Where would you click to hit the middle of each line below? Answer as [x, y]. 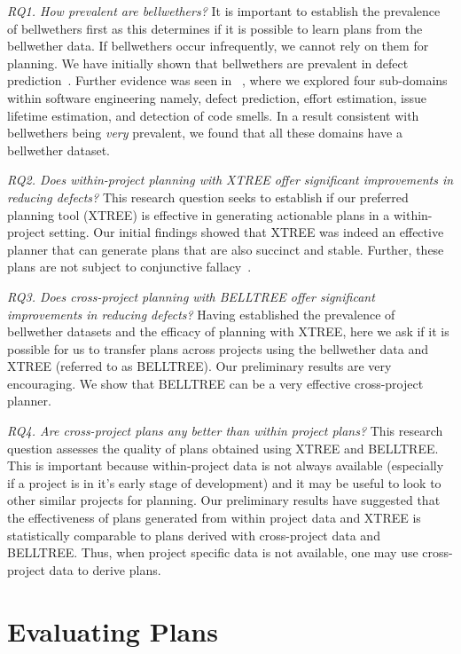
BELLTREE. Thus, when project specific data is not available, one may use [213, 552]
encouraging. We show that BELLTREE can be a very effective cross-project [215, 383]
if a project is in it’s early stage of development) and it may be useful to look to [224, 482]
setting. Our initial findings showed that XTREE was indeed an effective [246, 232]
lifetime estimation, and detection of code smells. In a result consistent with [213, 115]
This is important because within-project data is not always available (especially [226, 465]
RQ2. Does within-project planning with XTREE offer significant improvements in [230, 180]
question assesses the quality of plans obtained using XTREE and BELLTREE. [223, 448]
